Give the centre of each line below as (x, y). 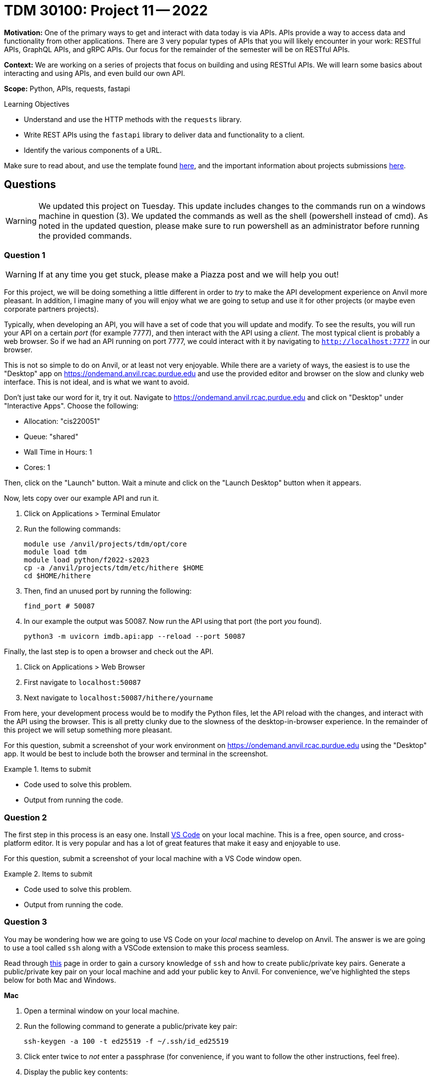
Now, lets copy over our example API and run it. (82, 498)
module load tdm (55, 552)
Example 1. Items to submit (48, 769)
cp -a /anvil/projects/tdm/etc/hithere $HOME (114, 568)
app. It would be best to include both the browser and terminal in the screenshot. (136, 754)
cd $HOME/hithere (57, 576)
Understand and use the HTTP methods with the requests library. (133, 119)
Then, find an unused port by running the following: (108, 591)
